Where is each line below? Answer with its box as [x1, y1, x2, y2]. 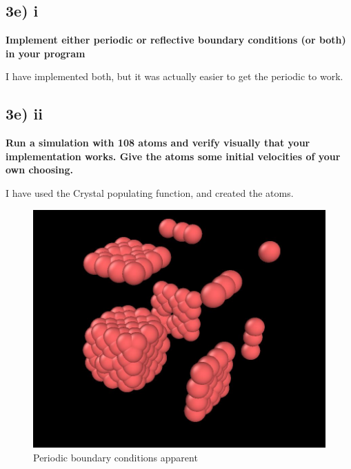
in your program [6, 46, 86, 60]
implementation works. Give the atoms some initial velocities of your [6, 149, 341, 163]
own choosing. [6, 162, 74, 177]
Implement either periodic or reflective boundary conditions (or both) [6, 32, 346, 47]
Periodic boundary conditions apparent [33, 450, 198, 464]
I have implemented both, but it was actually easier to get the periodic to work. [6, 69, 343, 84]
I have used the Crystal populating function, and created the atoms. [6, 185, 294, 200]
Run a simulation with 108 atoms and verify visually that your [6, 135, 310, 150]
